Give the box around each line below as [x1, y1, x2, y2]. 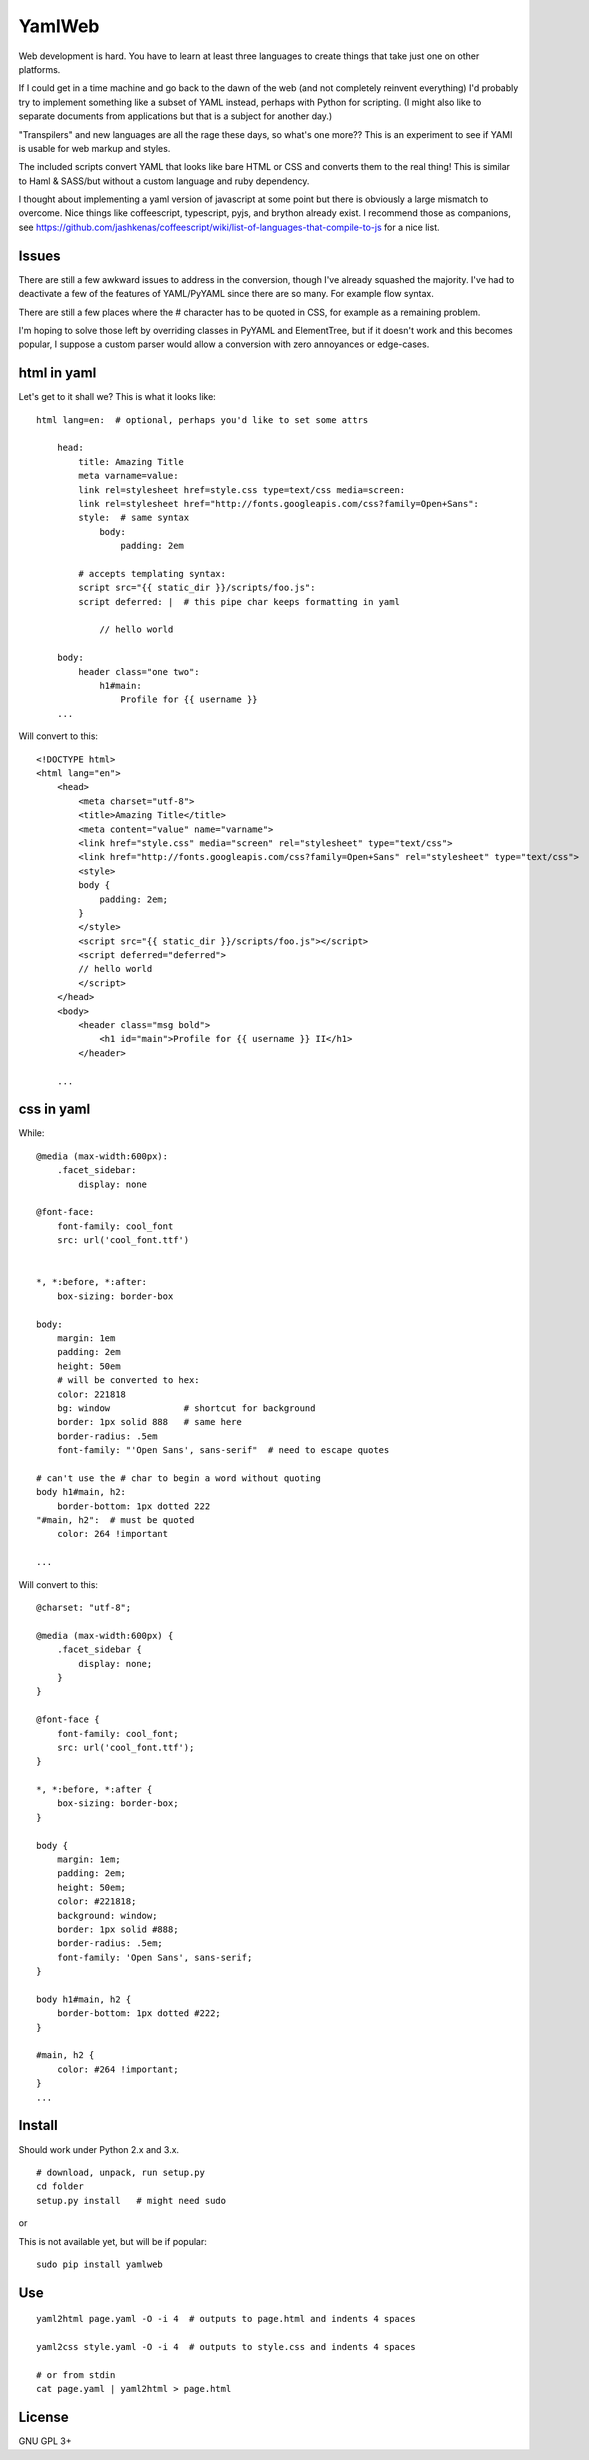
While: [18, 1127, 45, 1139]
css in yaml [18, 1101, 91, 1118]
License [18, 2409, 69, 2426]
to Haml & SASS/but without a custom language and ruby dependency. [18, 175, 310, 187]
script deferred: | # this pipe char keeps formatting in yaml [78, 596, 400, 607]
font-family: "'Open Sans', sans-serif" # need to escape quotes [56, 1445, 390, 1456]
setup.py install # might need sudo [36, 2195, 227, 2206]
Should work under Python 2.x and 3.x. [18, 2143, 180, 2155]
